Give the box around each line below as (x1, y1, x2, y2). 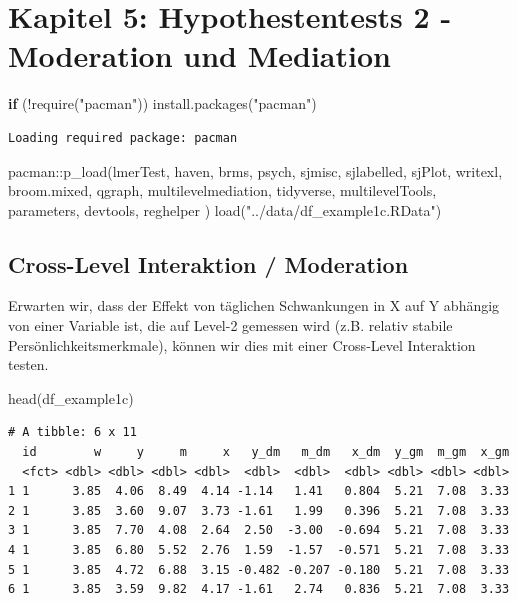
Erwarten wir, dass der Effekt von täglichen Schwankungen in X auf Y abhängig (8, 295, 500, 316)
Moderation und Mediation (8, 35, 391, 76)
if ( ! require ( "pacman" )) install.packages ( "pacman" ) (8, 93, 317, 114)
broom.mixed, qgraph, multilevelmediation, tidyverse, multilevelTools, (8, 180, 437, 201)
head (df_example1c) (8, 387, 134, 408)
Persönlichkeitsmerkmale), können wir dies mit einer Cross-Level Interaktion (8, 334, 476, 355)
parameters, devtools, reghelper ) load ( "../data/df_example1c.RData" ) (8, 199, 442, 220)
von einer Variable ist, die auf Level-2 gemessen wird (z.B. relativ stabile (8, 315, 453, 336)
